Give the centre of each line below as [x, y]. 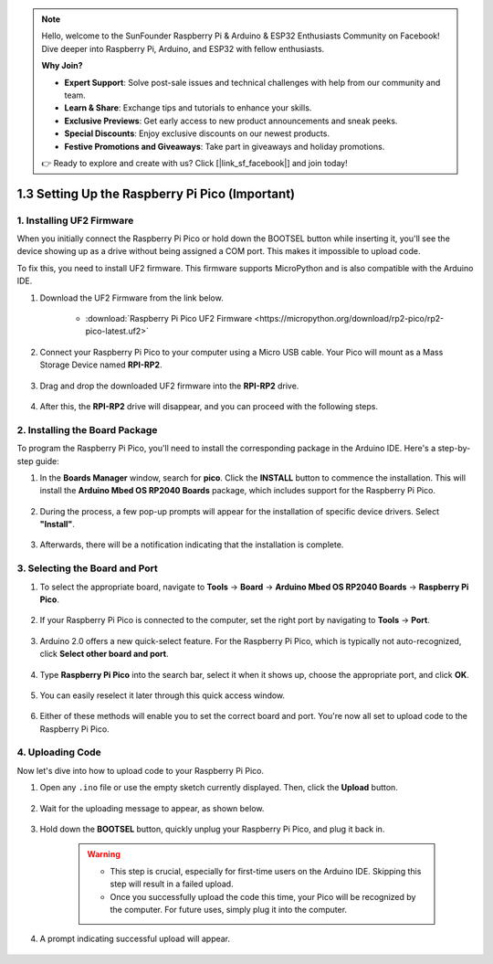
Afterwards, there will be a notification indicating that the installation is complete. [192, 545]
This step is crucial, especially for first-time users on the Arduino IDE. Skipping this [266, 871]
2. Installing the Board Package [87, 429]
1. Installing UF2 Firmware [75, 220]
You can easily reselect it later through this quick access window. [163, 695]
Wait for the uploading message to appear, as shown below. [152, 808]
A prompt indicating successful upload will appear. [135, 939]
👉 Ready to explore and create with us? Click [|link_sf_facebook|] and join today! [194, 163]
